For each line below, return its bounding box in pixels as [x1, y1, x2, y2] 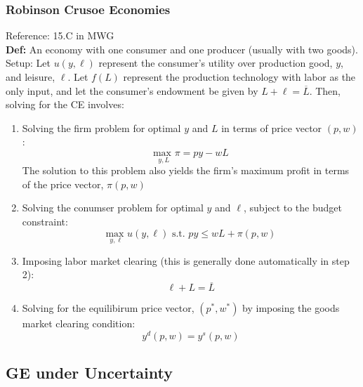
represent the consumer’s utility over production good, [98, 55, 333, 70]
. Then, [309, 83, 341, 98]
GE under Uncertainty [6, 362, 173, 383]
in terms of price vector [221, 120, 322, 135]
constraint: [22, 214, 68, 228]
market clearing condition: [22, 316, 136, 331]
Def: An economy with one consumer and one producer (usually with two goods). [6, 41, 358, 56]
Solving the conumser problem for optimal [22, 200, 204, 215]
